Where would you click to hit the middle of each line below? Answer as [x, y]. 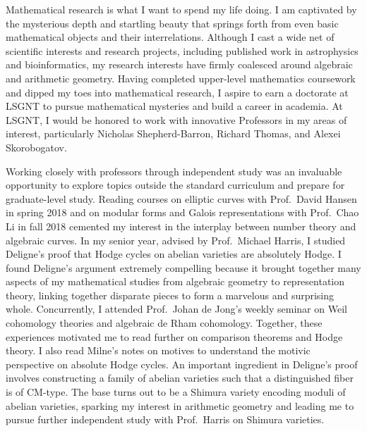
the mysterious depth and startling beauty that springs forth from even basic [172, 23]
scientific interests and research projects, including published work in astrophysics [182, 50]
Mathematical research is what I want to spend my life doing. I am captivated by [181, 9]
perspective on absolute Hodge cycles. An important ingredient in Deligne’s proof [182, 364]
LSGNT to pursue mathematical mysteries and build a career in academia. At [174, 106]
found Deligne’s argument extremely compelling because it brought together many [183, 267]
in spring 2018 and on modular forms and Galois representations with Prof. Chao [182, 212]
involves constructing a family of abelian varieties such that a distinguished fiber [180, 378]
